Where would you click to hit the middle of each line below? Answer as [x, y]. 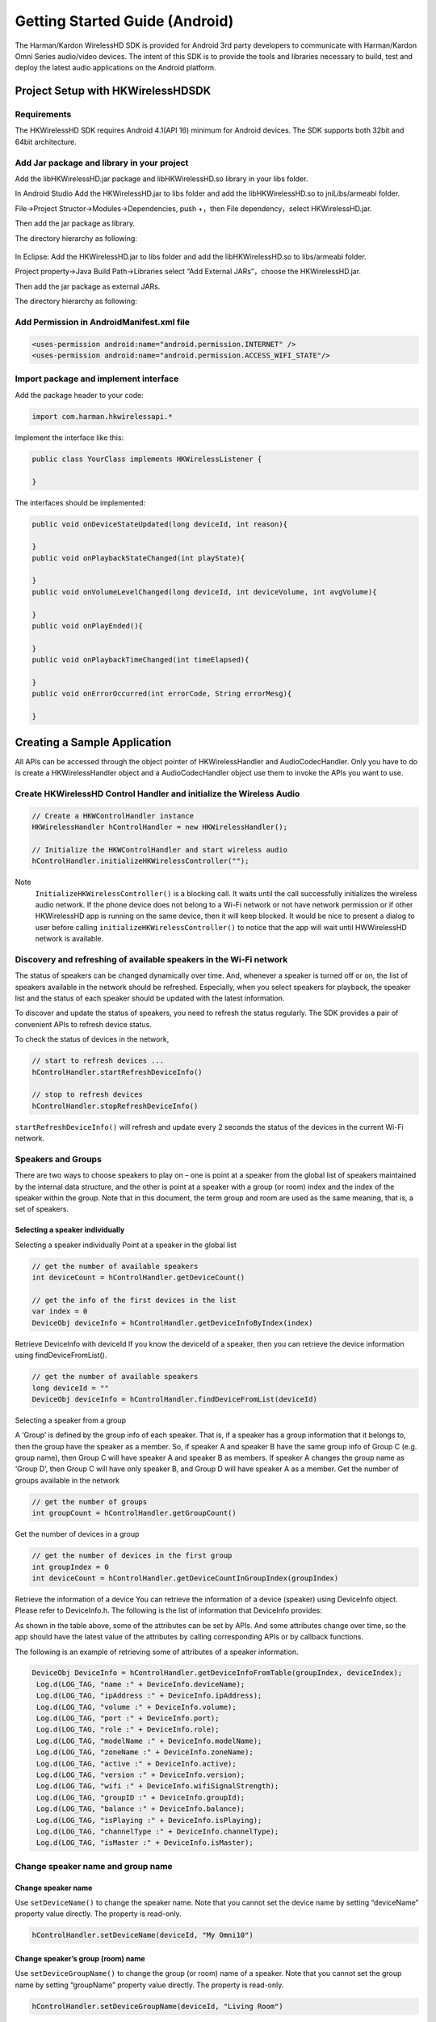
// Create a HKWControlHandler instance [113, 816]
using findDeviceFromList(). [61, 1356]
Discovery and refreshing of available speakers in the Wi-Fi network [151, 959]
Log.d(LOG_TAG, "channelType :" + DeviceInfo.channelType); [158, 1831]
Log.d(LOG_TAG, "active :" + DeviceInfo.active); [137, 1764]
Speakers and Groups [59, 1159]
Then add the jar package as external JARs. [88, 286]
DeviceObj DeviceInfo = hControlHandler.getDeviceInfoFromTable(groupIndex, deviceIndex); [217, 1673]
